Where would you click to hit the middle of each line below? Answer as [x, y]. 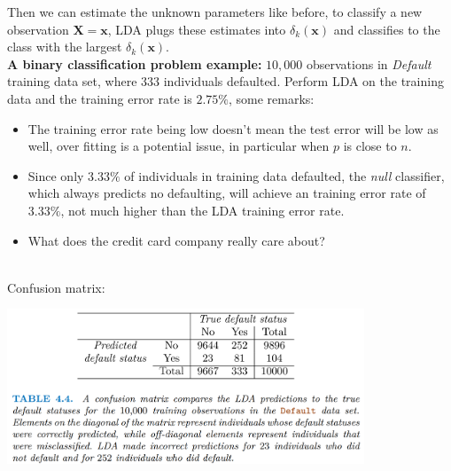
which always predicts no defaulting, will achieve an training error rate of [227, 193]
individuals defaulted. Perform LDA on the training [303, 81]
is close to [370, 146]
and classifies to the [387, 29]
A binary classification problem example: [135, 63]
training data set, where [72, 81]
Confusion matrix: [56, 287]
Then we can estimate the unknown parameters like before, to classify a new [215, 12]
